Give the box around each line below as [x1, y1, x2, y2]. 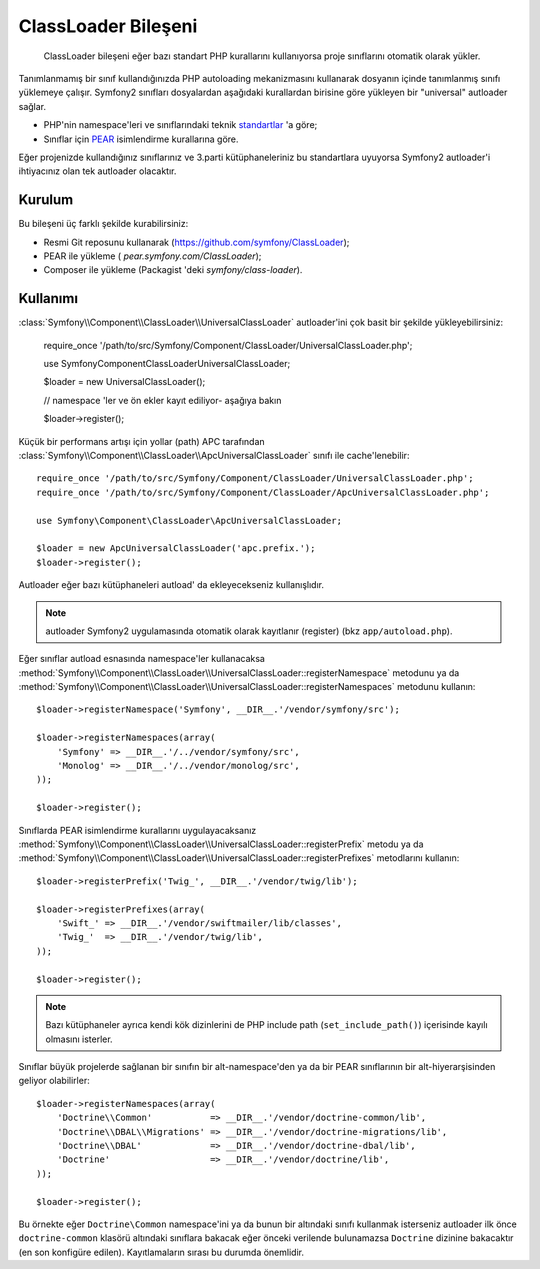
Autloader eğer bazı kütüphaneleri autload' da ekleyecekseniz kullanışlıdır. [18, 579, 325, 591]
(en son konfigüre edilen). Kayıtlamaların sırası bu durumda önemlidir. [18, 1246, 305, 1258]
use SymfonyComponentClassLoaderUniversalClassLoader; [43, 358, 291, 370]
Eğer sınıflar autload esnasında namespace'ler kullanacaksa [18, 653, 265, 665]
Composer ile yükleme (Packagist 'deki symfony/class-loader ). [43, 264, 303, 276]
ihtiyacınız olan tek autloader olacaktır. [18, 165, 177, 177]
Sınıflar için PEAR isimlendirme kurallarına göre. [43, 133, 239, 145]
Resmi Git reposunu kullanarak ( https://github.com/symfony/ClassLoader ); [43, 236, 350, 248]
